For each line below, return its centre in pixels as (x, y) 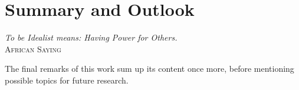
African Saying (33, 49)
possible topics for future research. (67, 80)
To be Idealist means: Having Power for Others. (91, 37)
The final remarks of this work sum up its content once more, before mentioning (149, 69)
